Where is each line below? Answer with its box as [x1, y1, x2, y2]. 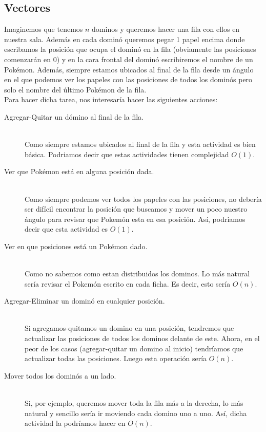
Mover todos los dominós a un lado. [4, 370, 116, 381]
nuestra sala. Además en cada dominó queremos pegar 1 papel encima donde [4, 33, 245, 44]
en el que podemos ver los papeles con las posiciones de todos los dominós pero [4, 74, 253, 85]
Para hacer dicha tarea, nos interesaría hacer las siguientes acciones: [4, 94, 218, 105]
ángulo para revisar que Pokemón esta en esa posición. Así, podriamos [25, 213, 245, 224]
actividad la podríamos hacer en [25, 418, 126, 428]
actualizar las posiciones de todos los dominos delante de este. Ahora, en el [25, 333, 260, 344]
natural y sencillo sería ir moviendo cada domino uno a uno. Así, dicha [25, 407, 247, 418]
